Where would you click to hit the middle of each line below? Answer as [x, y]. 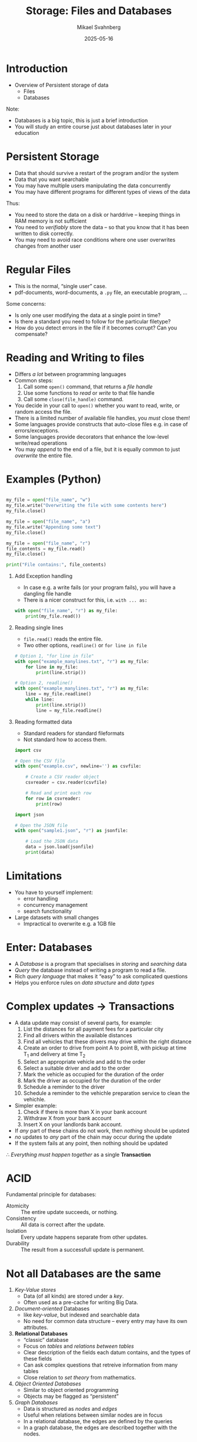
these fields [38, 1359]
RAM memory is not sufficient [51, 221]
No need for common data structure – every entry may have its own [105, 1321]
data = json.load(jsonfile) [60, 847]
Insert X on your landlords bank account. [73, 1124]
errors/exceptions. [37, 430]
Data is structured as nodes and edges [70, 1409]
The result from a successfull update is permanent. [83, 1250]
